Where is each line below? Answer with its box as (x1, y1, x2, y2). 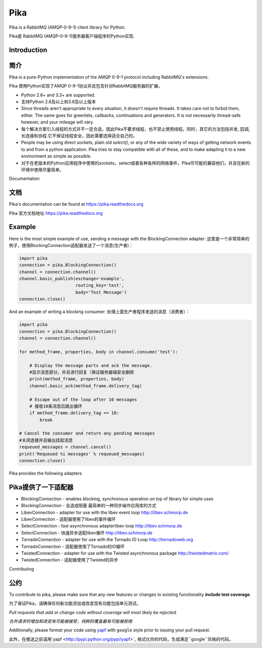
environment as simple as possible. (21, 153, 92, 159)
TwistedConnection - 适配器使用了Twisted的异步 (21, 557, 118, 563)
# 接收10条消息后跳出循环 (29, 403, 82, 409)
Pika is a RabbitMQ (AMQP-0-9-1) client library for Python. (9, 24, 126, 30)
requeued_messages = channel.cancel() (19, 444, 112, 450)
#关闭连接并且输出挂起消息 (19, 438, 73, 443)
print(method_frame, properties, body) (29, 376, 125, 382)
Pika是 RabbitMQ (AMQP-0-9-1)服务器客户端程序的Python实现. (9, 33, 135, 39)
